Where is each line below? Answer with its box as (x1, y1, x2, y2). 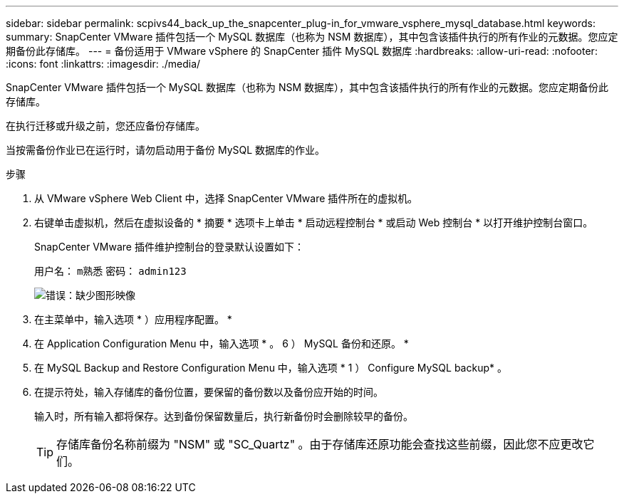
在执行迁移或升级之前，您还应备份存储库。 (6, 120, 205, 132)
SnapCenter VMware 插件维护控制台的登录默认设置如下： (34, 241, 304, 253)
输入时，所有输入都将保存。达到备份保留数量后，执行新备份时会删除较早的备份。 (34, 410, 413, 422)
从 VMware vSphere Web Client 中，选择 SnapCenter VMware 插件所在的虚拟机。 (34, 192, 418, 204)
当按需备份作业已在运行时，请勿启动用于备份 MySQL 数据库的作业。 (6, 144, 326, 156)
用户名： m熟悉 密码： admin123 (34, 265, 187, 277)
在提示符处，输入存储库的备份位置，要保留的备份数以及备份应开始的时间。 (34, 386, 383, 398)
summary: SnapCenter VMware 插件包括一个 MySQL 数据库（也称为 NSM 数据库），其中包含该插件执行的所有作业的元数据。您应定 (6, 31, 618, 43)
